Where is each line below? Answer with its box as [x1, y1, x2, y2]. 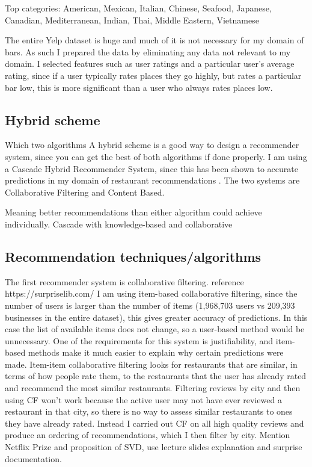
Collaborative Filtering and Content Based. [5, 185, 165, 198]
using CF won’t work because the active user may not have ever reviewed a [5, 393, 282, 406]
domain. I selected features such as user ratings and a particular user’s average [5, 57, 295, 70]
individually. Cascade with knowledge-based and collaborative [5, 217, 233, 230]
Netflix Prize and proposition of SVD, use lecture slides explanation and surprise [5, 441, 302, 453]
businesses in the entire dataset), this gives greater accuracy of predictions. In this [5, 311, 308, 323]
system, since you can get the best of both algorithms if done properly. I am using [5, 150, 307, 162]
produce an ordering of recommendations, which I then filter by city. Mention [5, 428, 290, 441]
